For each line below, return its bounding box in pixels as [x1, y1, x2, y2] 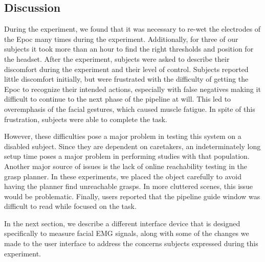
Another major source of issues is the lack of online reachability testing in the [4, 160, 248, 171]
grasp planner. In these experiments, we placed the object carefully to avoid [4, 171, 241, 181]
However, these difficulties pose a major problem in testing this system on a [4, 131, 241, 141]
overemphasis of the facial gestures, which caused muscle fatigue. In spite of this [4, 103, 255, 114]
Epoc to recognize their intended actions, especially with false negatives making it [4, 83, 261, 94]
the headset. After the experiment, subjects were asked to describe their [4, 53, 230, 64]
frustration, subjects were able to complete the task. [4, 113, 167, 124]
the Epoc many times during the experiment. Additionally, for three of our [4, 33, 238, 44]
